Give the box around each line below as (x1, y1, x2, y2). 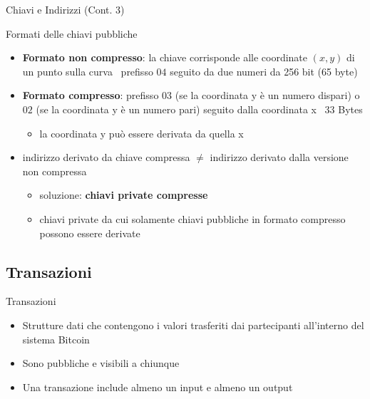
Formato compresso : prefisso (22, 88, 159, 103)
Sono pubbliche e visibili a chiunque (22, 356, 180, 370)
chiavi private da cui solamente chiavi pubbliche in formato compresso (39, 211, 346, 226)
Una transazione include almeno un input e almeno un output (22, 379, 293, 394)
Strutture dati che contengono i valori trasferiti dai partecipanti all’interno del (22, 317, 364, 332)
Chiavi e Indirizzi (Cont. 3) (6, 2, 125, 16)
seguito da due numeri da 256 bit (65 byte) (170, 63, 358, 78)
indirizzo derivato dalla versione (210, 150, 349, 165)
